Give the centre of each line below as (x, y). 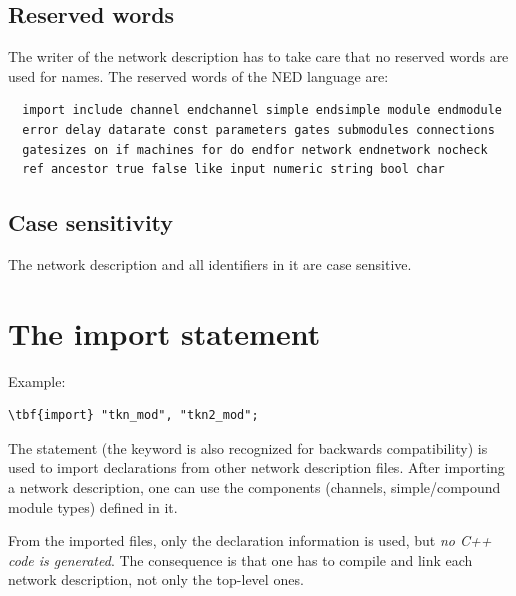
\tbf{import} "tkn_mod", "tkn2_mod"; (133, 415)
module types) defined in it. (93, 506)
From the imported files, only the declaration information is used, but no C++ (250, 540)
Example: (37, 380)
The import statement (164, 332)
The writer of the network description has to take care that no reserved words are (258, 56)
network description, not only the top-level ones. (156, 579)
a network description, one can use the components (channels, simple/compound (254, 487)
